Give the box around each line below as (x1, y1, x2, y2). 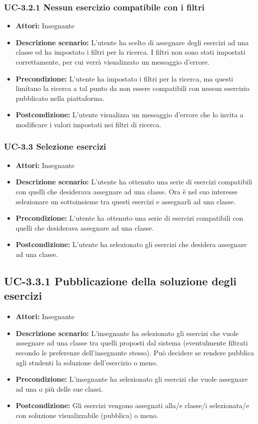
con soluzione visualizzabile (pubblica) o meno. (15, 410, 159, 420)
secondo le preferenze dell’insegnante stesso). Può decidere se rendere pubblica (15, 347, 254, 357)
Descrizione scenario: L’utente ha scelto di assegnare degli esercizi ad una (15, 37, 249, 47)
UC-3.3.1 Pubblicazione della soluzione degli (4, 273, 237, 288)
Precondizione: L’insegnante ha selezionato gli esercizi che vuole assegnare (15, 374, 248, 384)
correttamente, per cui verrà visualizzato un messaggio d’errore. (15, 57, 210, 67)
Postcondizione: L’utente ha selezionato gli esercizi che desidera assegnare (15, 239, 247, 250)
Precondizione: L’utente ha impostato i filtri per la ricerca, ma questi (15, 73, 234, 84)
